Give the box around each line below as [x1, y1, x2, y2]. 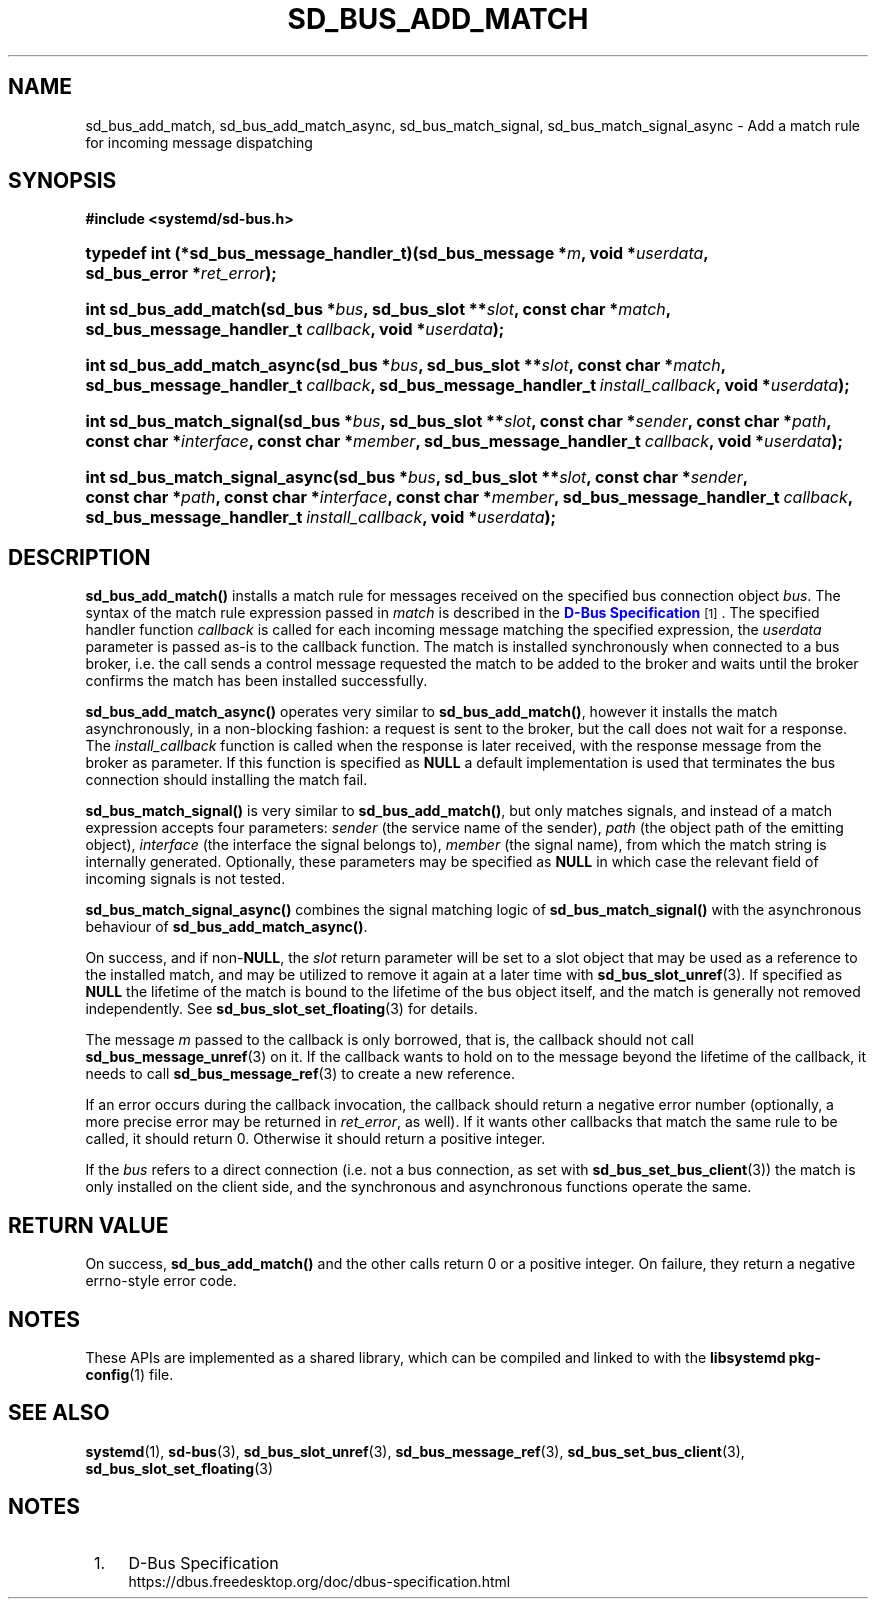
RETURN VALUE [8, 1212, 169, 1238]
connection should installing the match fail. [85, 771, 368, 789]
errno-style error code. [85, 1272, 237, 1290]
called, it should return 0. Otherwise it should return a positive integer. [85, 1130, 546, 1148]
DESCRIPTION [8, 544, 151, 570]
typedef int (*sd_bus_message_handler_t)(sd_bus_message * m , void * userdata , [85, 243, 709, 264]
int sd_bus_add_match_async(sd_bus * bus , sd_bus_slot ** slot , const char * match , [85, 355, 726, 376]
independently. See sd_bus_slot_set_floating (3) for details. [85, 1000, 478, 1018]
